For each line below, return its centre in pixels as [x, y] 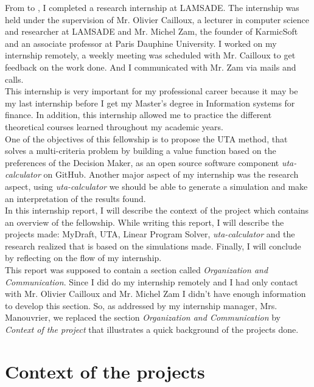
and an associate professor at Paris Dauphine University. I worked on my [141, 43]
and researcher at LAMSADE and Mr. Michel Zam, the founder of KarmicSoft [152, 31]
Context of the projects [105, 371]
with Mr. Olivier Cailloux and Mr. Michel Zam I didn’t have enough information [155, 294]
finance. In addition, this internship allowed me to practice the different [138, 115]
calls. [14, 79]
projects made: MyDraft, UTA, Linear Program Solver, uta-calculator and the [150, 234]
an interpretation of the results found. [75, 198]
